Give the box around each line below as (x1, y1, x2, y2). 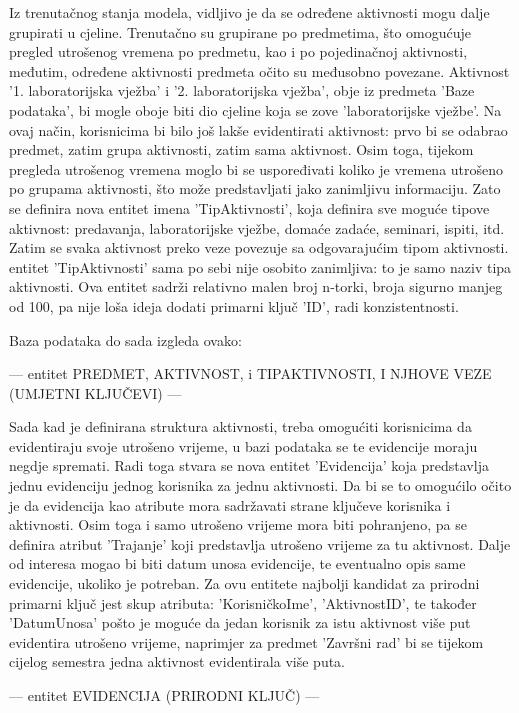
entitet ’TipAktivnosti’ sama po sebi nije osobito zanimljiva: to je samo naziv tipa (9, 256, 512, 277)
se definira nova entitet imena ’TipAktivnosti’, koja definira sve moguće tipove (9, 197, 490, 218)
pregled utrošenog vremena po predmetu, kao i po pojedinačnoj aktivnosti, (9, 41, 468, 62)
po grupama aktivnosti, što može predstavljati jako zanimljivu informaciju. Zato (9, 178, 501, 199)
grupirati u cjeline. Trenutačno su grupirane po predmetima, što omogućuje (9, 21, 472, 42)
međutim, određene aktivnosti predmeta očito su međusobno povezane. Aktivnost (9, 60, 510, 81)
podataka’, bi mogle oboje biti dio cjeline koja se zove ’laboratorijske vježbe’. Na (9, 99, 502, 120)
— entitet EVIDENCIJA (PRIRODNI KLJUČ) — (9, 685, 320, 705)
